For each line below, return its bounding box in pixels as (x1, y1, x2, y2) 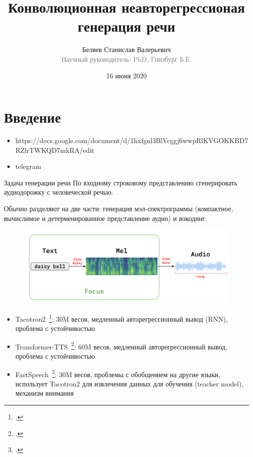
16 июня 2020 (106, 70, 147, 80)
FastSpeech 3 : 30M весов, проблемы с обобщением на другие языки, (15, 367, 220, 379)
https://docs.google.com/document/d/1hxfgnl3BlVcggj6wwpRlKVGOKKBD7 (15, 135, 248, 146)
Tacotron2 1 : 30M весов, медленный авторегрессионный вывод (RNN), (15, 312, 228, 324)
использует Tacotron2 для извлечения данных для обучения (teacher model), (15, 378, 244, 388)
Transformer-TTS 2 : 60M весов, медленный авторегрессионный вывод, (15, 340, 228, 351)
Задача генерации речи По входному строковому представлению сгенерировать (4, 177, 237, 187)
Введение (4, 107, 61, 127)
